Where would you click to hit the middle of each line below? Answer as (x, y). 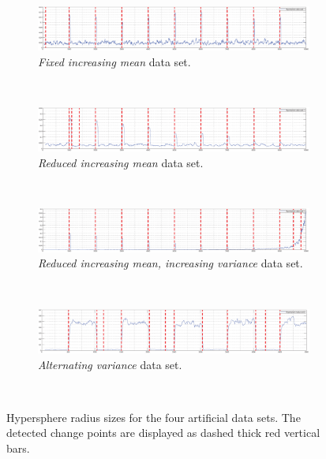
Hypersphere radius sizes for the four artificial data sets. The (154, 417)
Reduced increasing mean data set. (121, 162)
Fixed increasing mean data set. (114, 61)
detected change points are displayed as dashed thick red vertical (163, 433)
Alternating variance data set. (110, 364)
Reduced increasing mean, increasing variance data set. (170, 263)
